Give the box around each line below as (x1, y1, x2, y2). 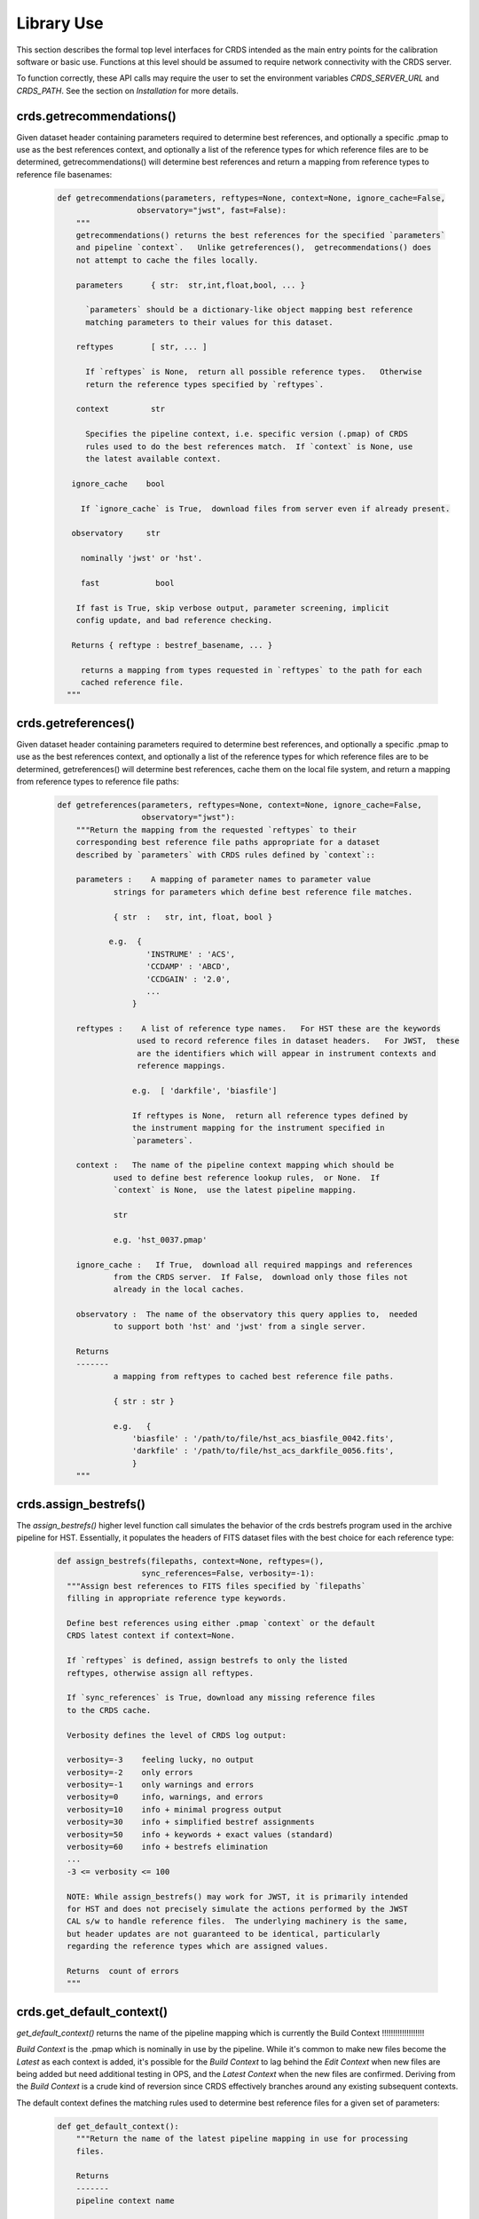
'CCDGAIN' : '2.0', (145, 974, 231, 984)
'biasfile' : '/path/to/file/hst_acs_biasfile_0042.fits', (131, 1433, 395, 1443)
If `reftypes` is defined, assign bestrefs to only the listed (67, 1655, 348, 1666)
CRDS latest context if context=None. (67, 1631, 235, 1641)
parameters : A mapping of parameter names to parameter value (75, 874, 372, 885)
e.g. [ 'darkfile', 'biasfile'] (131, 1086, 278, 1096)
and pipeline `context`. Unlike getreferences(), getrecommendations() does (75, 242, 432, 253)
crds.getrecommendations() (16, 108, 177, 123)
